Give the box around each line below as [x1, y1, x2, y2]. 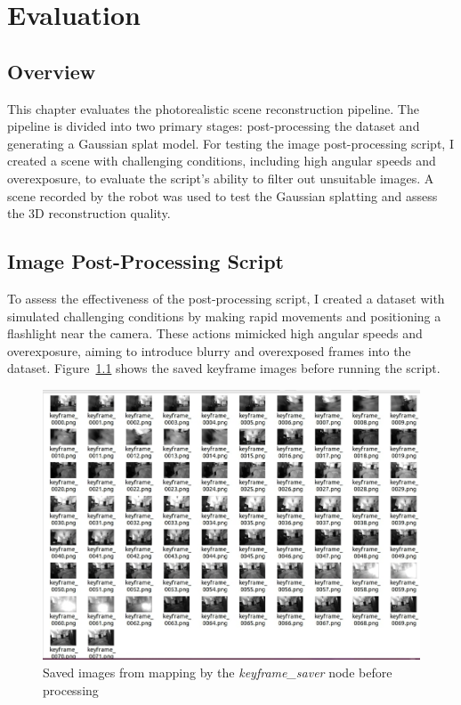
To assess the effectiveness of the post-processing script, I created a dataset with [7, 288, 445, 307]
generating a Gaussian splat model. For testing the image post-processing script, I [7, 134, 454, 152]
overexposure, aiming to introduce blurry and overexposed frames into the [7, 341, 411, 360]
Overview [7, 57, 96, 85]
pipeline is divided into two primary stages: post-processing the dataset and [7, 117, 420, 135]
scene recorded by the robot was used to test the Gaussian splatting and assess [7, 186, 438, 205]
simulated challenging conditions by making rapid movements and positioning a [7, 306, 441, 325]
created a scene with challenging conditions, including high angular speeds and [7, 151, 436, 170]
